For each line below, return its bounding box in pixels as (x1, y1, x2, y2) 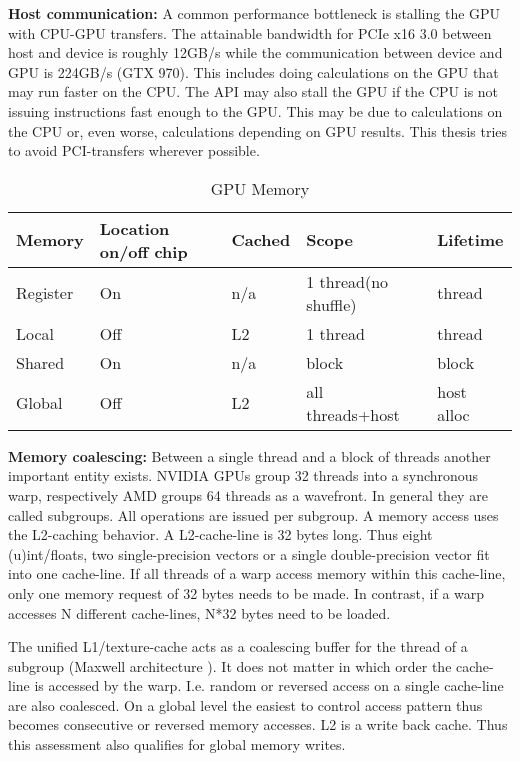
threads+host (306, 402, 400, 426)
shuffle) (306, 292, 357, 316)
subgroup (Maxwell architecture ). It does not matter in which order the (8, 655, 452, 676)
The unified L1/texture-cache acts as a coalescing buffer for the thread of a (8, 636, 468, 657)
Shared (16, 350, 65, 374)
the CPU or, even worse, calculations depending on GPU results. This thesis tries (8, 120, 508, 141)
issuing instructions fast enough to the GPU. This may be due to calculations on (8, 100, 503, 121)
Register (16, 281, 74, 305)
